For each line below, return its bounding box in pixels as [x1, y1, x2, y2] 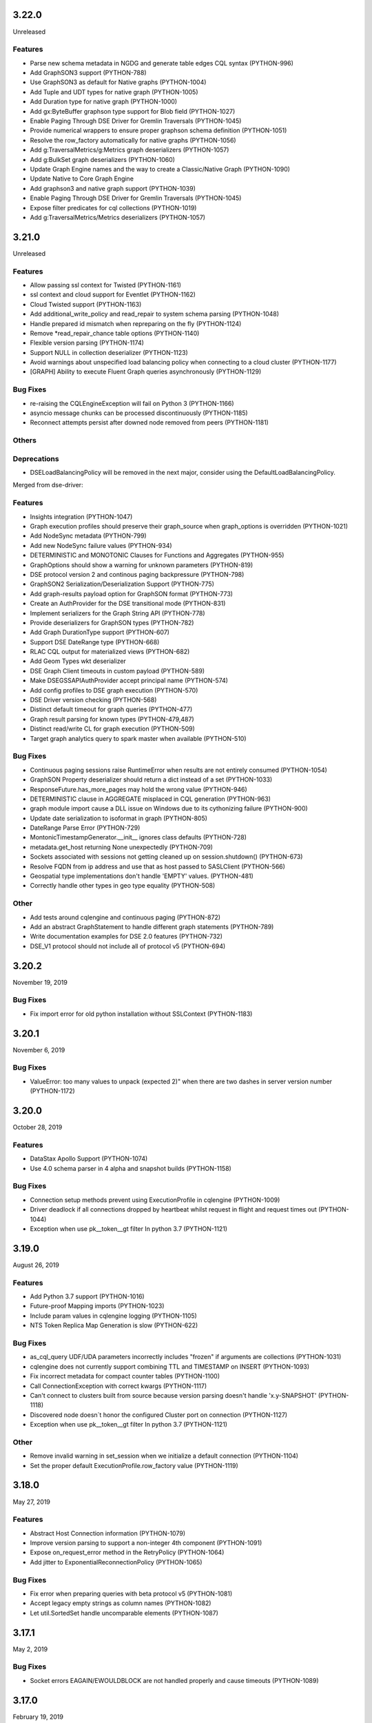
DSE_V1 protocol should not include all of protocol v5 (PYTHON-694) [30, 941, 226, 950]
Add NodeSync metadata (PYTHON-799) [30, 531, 147, 540]
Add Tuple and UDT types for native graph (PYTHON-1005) [30, 88, 198, 96]
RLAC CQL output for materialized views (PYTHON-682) [30, 648, 190, 656]
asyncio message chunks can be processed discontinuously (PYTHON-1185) [30, 409, 248, 417]
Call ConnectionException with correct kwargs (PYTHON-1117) [30, 1382, 207, 1390]
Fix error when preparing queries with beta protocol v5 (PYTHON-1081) [30, 1589, 233, 1598]
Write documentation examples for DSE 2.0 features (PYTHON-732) [30, 932, 223, 941]
